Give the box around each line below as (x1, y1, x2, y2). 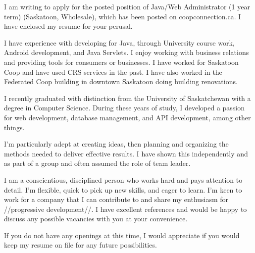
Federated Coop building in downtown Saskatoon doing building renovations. (4, 76, 238, 87)
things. (4, 122, 25, 132)
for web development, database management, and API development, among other (4, 112, 251, 122)
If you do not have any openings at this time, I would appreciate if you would (4, 230, 240, 240)
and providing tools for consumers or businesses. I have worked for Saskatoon (4, 56, 239, 67)
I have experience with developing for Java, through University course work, (4, 37, 235, 48)
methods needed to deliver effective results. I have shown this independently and (4, 148, 248, 158)
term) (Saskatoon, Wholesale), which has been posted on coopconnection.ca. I (4, 11, 241, 21)
